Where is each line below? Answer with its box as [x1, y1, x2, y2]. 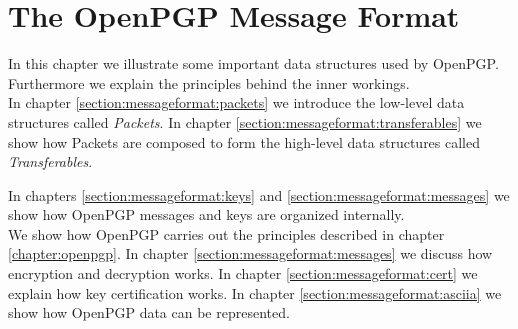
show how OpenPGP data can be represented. [8, 302, 290, 323]
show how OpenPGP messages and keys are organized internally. [8, 204, 405, 225]
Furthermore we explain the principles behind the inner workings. [8, 72, 410, 93]
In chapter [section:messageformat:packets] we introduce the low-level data [8, 92, 465, 113]
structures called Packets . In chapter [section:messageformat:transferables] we [8, 111, 482, 132]
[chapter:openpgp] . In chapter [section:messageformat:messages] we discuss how [8, 243, 493, 264]
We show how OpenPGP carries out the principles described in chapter [8, 223, 445, 244]
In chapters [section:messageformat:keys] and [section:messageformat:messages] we [8, 184, 510, 205]
